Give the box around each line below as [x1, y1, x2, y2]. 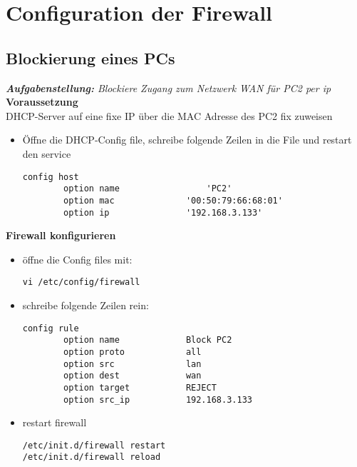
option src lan [63, 358, 202, 369]
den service [22, 146, 71, 161]
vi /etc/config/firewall [22, 277, 140, 288]
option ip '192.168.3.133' [63, 207, 263, 218]
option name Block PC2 [63, 335, 232, 346]
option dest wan [63, 371, 202, 381]
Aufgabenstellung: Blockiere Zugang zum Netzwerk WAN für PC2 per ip [6, 80, 331, 95]
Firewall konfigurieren [6, 228, 116, 243]
